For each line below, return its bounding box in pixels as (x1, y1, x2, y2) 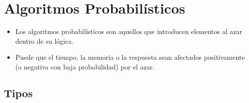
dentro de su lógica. (15, 35, 74, 46)
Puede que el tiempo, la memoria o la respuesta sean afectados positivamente (15, 52, 245, 62)
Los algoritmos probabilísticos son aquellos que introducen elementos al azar (15, 26, 242, 36)
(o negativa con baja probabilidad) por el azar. (15, 61, 155, 71)
